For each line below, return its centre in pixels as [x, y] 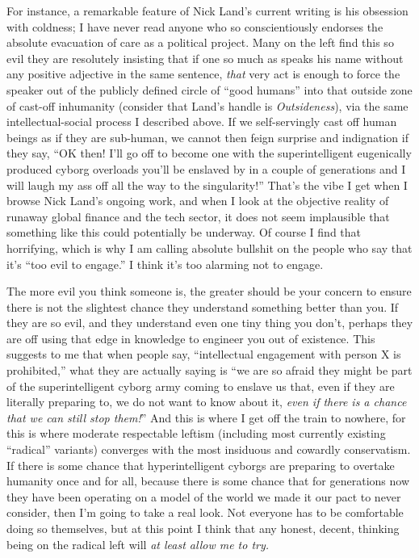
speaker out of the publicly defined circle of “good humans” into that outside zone [209, 89]
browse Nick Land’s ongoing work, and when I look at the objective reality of [198, 201]
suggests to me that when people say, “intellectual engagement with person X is [204, 354]
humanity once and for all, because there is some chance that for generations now [208, 481]
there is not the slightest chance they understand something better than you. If [203, 306]
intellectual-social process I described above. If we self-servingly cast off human [202, 122]
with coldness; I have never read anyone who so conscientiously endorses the [195, 26]
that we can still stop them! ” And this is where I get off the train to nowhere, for [206, 417]
